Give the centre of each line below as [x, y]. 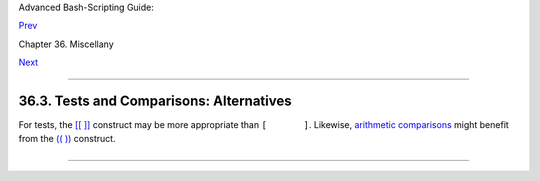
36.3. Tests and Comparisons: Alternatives [155, 100]
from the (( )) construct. [67, 139]
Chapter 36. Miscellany [66, 44]
